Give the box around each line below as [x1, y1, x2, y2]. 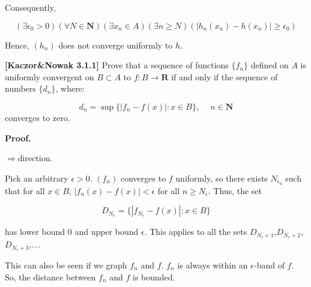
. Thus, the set [208, 184, 262, 197]
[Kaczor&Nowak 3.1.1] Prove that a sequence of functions [5, 59, 229, 71]
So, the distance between [5, 270, 96, 283]
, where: [55, 82, 85, 95]
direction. [17, 152, 53, 164]
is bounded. [133, 270, 175, 283]
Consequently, [5, 1, 56, 13]
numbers [5, 82, 36, 95]
